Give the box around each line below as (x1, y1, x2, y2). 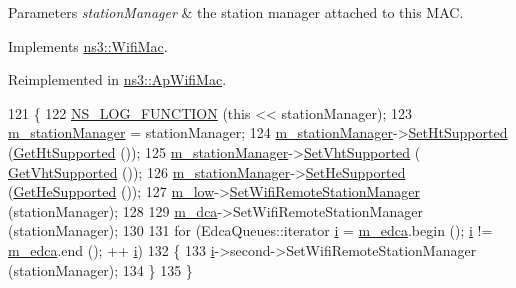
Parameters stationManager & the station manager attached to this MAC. (8, 2, 464, 22)
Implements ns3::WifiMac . (8, 35, 168, 56)
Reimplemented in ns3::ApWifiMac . (8, 69, 227, 90)
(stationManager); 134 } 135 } (8, 259, 193, 280)
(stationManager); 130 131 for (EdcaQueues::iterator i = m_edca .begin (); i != (8, 220, 493, 241)
